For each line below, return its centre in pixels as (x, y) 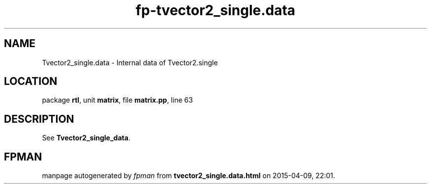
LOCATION (31, 81)
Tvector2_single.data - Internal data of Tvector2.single (130, 62)
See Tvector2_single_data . (86, 138)
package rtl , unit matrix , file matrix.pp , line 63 (117, 100)
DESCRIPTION (39, 119)
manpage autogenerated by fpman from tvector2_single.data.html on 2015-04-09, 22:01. (189, 176)
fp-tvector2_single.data (215, 10)
